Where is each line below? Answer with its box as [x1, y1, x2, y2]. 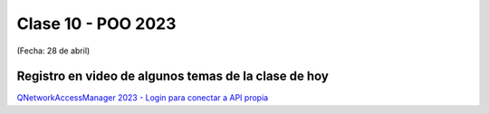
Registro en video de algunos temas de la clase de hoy [16, 69, 330, 84]
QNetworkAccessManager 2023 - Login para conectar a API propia [16, 92, 269, 103]
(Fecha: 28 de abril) [16, 45, 91, 56]
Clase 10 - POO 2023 [16, 14, 177, 33]
